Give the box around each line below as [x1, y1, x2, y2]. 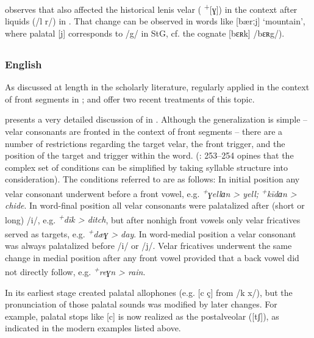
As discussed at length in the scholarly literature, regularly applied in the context [5, 81, 310, 93]
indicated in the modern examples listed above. [5, 322, 181, 334]
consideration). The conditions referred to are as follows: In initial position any [5, 173, 300, 185]
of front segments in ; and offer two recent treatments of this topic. [5, 92, 255, 105]
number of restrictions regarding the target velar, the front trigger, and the [5, 137, 285, 149]
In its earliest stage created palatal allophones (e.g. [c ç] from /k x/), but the [5, 286, 293, 298]
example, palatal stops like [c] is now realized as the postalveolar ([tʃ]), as [5, 309, 279, 322]
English [5, 56, 42, 71]
